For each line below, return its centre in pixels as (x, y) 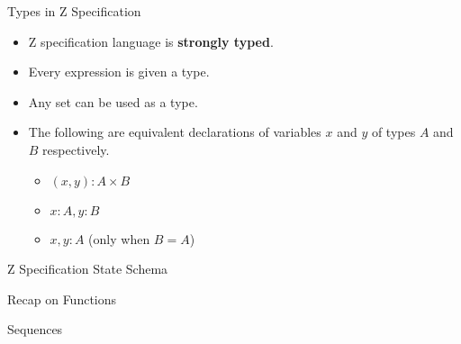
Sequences (35, 329)
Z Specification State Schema (88, 269)
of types (393, 132)
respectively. (76, 149)
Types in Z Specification (74, 11)
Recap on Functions (62, 299)
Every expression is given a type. (119, 72)
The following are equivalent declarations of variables (175, 132)
